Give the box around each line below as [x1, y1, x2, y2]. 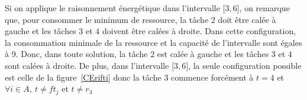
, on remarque [239, 2, 290, 14]
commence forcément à [171, 71, 254, 83]
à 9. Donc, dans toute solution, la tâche [5, 48, 148, 60]
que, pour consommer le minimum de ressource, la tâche [5, 13, 209, 25]
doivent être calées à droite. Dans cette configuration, [102, 25, 296, 37]
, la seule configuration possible [188, 59, 302, 71]
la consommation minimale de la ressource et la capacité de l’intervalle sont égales [5, 36, 302, 48]
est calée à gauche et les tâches [157, 48, 269, 60]
